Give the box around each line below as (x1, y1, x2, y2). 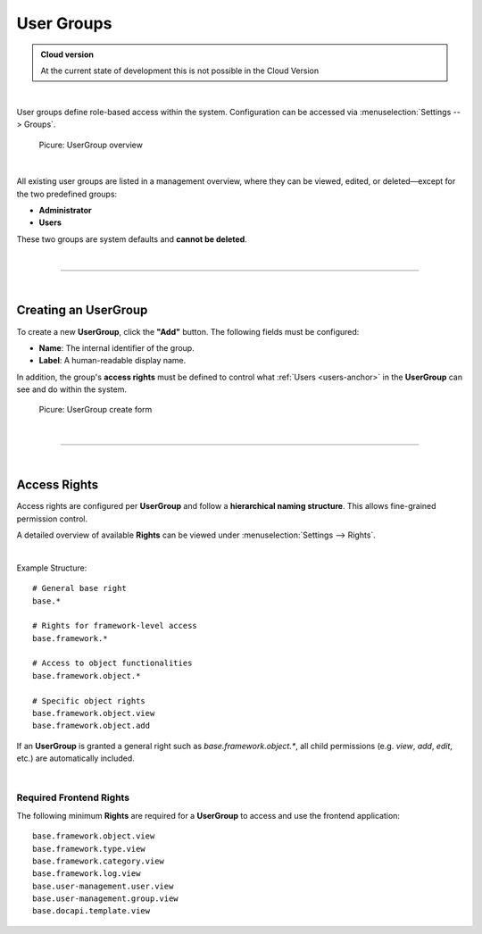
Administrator (38, 205, 92, 216)
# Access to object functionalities (32, 658, 193, 669)
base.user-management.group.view (32, 894, 179, 904)
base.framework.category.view (32, 855, 165, 866)
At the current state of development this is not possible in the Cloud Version (40, 65, 320, 76)
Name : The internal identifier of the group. (38, 342, 195, 353)
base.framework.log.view (32, 869, 141, 879)
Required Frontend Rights (16, 791, 129, 804)
